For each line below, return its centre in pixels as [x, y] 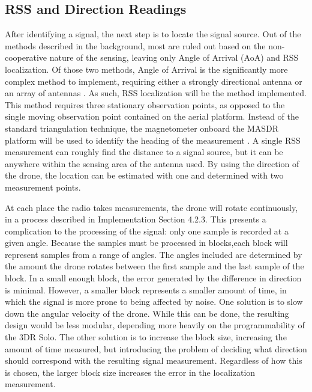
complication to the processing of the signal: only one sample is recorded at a [147, 231]
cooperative [26, 57]
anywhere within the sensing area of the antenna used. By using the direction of [152, 163]
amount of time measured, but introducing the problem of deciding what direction [156, 348]
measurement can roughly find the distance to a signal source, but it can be [144, 152]
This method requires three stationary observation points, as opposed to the [145, 104]
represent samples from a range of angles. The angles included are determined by [154, 254]
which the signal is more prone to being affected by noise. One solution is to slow [154, 302]
